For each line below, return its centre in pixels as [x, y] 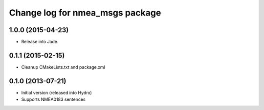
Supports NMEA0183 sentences [53, 99]
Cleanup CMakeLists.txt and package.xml [63, 67]
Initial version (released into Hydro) [57, 92]
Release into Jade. [40, 42]
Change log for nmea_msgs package [85, 13]
